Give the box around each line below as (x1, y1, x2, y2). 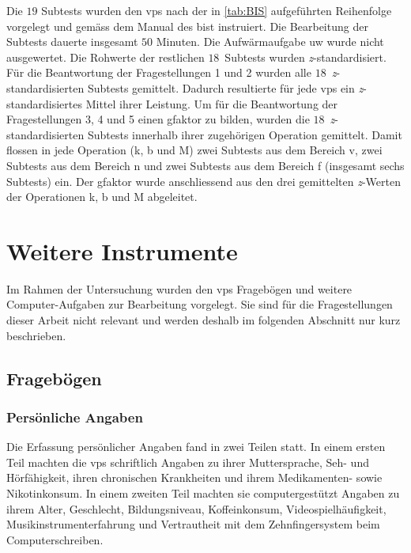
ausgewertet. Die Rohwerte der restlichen (6, 48, 205, 65)
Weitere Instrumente (6, 234, 238, 267)
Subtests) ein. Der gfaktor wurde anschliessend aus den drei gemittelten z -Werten (6, 172, 401, 189)
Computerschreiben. (6, 531, 104, 547)
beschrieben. (6, 327, 66, 343)
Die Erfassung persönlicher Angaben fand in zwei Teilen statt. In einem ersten (6, 438, 386, 455)
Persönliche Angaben (6, 407, 143, 426)
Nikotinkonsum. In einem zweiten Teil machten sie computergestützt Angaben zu (6, 485, 400, 501)
